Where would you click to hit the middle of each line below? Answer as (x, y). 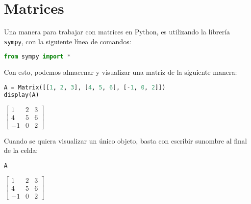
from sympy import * (38, 57)
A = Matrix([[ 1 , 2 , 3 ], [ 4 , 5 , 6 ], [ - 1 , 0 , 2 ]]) (85, 87)
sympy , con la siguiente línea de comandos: (68, 41)
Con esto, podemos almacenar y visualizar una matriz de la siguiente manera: (121, 72)
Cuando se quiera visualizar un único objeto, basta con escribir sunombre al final (125, 140)
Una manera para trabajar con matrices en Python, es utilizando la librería (117, 32)
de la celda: (21, 150)
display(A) (22, 95)
